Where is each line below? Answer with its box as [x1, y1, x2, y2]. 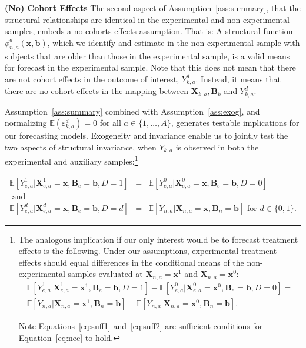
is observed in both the [175, 140, 259, 153]
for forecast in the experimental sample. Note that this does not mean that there [5, 61, 296, 73]
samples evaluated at [68, 267, 143, 280]
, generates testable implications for [171, 116, 300, 129]
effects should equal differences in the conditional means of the [18, 256, 244, 268]
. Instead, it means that [195, 72, 281, 85]
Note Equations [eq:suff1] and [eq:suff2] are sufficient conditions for [18, 319, 263, 332]
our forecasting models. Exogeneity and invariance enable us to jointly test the [5, 129, 288, 142]
